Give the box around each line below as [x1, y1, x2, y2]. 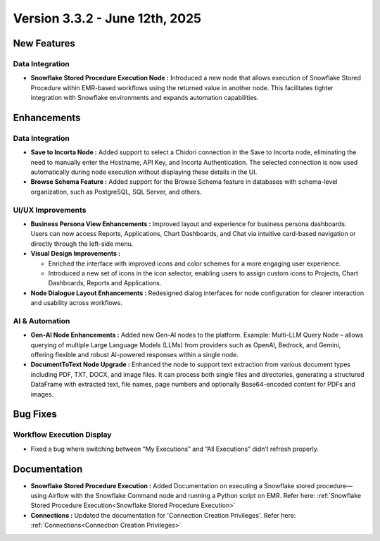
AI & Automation [13, 316, 70, 325]
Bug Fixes [13, 409, 58, 421]
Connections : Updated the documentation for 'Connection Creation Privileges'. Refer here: [30, 511, 296, 519]
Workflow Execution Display [13, 430, 112, 440]
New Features [13, 37, 75, 49]
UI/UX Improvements [13, 205, 87, 215]
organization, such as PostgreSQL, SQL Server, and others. [30, 187, 202, 196]
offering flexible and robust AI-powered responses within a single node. [30, 351, 239, 359]
